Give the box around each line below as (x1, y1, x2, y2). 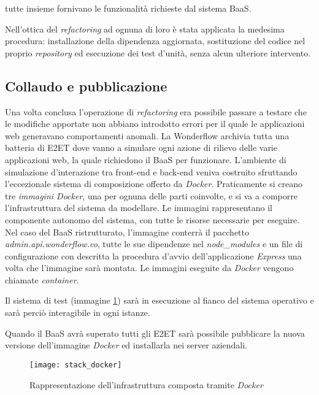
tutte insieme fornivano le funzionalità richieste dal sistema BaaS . (5, 2, 252, 14)
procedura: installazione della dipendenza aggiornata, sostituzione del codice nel (5, 34, 306, 47)
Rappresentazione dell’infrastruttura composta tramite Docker (29, 378, 263, 391)
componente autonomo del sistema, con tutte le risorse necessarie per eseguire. (5, 213, 300, 226)
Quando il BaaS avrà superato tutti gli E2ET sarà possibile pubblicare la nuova (5, 326, 305, 339)
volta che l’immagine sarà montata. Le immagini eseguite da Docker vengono (5, 261, 294, 274)
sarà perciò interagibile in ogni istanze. (5, 306, 150, 319)
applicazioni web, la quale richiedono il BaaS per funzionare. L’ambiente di (5, 153, 286, 166)
